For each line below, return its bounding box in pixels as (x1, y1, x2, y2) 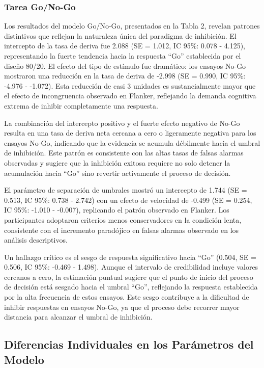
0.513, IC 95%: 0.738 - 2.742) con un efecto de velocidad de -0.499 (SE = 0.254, (4, 194, 252, 205)
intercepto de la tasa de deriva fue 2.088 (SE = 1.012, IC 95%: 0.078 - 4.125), (4, 40, 245, 51)
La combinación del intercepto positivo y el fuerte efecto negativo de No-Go (4, 117, 240, 128)
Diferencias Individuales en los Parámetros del (4, 336, 254, 352)
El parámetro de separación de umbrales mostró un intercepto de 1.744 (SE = (4, 185, 247, 195)
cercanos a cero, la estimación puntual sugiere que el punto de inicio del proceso (4, 271, 253, 282)
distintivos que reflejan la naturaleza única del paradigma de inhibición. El (4, 30, 237, 41)
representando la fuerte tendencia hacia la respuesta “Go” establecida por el (4, 50, 241, 61)
